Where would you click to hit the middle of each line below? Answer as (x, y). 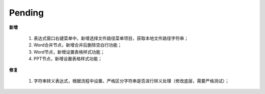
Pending (26, 13)
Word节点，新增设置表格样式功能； (69, 52)
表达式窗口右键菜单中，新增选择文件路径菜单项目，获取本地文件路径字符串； (111, 38)
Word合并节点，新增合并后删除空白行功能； (78, 45)
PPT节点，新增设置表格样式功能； (68, 59)
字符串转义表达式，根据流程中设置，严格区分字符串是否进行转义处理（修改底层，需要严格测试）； (131, 81)
